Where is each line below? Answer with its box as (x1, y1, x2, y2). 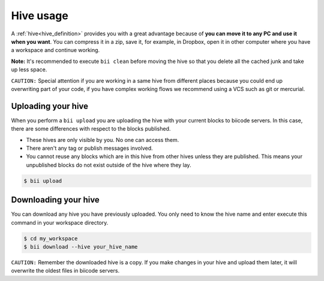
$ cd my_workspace (23, 235, 78, 242)
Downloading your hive (11, 195, 100, 205)
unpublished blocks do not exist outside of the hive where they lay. (26, 161, 191, 168)
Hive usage (11, 9, 68, 22)
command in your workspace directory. (11, 219, 109, 226)
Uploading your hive (11, 101, 89, 111)
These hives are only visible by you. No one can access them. (26, 136, 179, 143)
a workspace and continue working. (11, 47, 100, 54)
